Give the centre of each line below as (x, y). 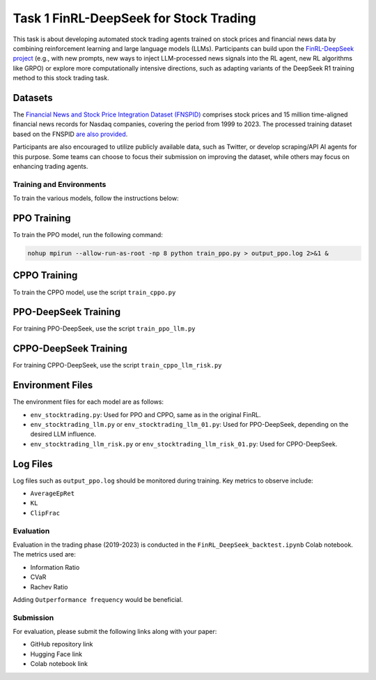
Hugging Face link (56, 654)
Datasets (33, 98)
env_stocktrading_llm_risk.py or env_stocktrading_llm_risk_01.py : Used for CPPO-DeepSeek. (184, 444)
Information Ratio (55, 567)
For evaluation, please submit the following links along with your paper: (115, 632)
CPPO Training (45, 275)
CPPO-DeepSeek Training (70, 349)
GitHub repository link (62, 644)
